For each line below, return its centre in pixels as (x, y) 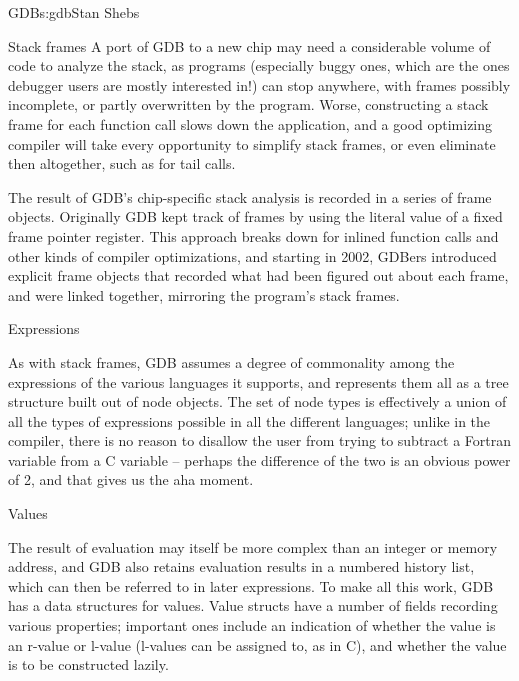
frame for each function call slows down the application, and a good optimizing (250, 123)
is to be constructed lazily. (88, 664)
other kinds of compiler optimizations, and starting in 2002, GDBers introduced (252, 255)
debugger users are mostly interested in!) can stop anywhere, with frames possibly (259, 84)
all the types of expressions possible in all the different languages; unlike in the (249, 420)
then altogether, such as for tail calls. (122, 163)
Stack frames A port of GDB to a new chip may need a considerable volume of (249, 45)
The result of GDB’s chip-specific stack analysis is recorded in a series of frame (250, 196)
